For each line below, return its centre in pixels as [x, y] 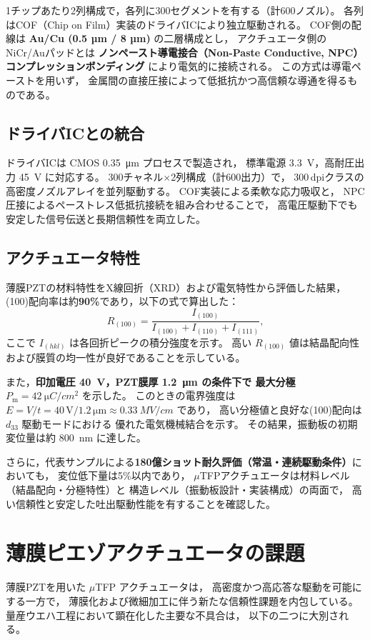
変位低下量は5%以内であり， [124, 475]
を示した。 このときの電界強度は [159, 395]
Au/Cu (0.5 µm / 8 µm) [90, 38]
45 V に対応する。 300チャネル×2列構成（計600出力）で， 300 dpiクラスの [191, 176]
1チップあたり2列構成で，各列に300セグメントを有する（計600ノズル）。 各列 [185, 10]
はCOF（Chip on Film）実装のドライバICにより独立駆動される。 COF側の [179, 24]
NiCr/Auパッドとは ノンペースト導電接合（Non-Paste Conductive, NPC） [185, 52]
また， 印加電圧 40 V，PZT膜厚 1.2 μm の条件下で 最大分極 [151, 381]
